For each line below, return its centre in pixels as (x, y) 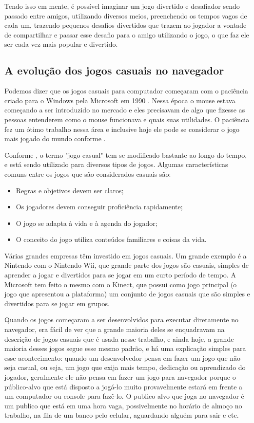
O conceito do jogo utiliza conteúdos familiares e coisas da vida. (111, 239)
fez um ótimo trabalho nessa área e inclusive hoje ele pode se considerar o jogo (122, 129)
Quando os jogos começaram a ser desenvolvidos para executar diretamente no (122, 320)
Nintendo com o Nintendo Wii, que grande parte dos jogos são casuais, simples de (127, 265)
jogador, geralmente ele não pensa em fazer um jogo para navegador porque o (120, 377)
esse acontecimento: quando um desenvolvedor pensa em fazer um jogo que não (123, 358)
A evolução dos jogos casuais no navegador (114, 70)
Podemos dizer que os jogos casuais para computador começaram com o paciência (126, 91)
